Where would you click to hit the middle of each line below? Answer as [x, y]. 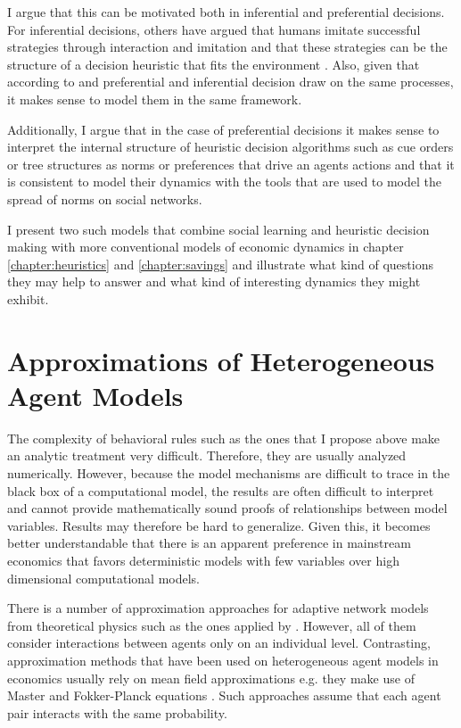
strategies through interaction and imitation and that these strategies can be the [227, 47]
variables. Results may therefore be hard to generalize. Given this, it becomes [219, 525]
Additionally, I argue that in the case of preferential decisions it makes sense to [223, 129]
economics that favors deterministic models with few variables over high [203, 560]
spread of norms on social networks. [105, 199]
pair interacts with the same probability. [117, 712]
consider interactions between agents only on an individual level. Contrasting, [219, 643]
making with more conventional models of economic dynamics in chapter [206, 247]
